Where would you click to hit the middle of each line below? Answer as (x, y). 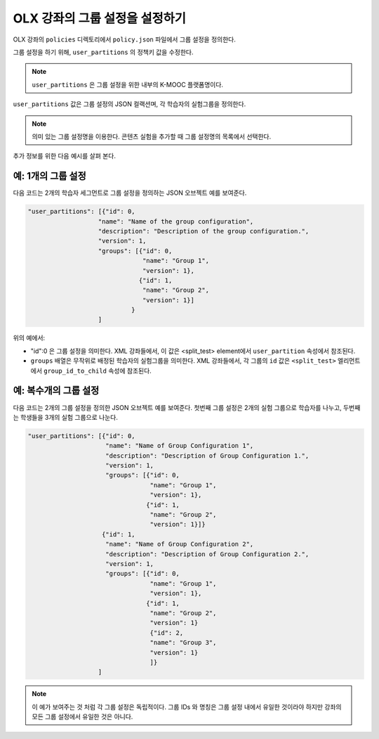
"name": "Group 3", (183, 643)
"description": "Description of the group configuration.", (204, 231)
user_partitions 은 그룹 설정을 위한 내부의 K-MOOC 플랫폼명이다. (128, 84)
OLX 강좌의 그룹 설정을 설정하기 (99, 18)
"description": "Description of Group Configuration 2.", (207, 554)
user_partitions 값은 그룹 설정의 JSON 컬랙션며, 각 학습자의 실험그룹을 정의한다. (129, 104)
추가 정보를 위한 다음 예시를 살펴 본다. (64, 156)
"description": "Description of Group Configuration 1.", (207, 456)
